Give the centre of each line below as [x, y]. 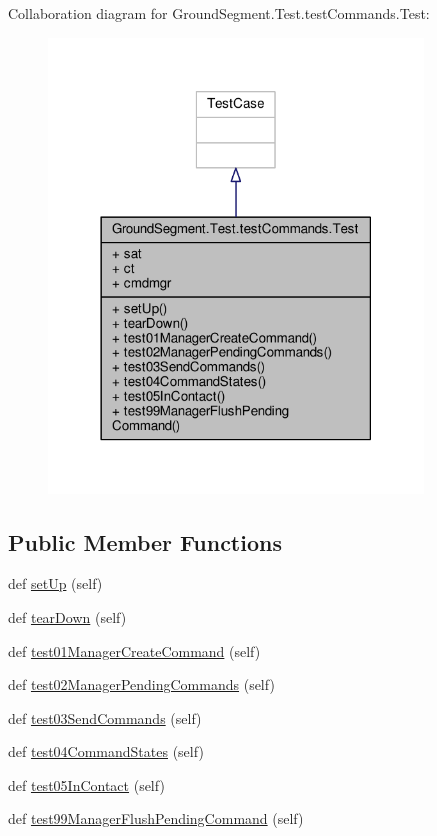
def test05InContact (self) [86, 784]
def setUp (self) [55, 583]
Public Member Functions [145, 541]
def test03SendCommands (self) [105, 717]
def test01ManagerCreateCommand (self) [134, 650]
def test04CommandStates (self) [106, 751]
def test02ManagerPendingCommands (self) [141, 684]
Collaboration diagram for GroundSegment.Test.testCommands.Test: [219, 13]
